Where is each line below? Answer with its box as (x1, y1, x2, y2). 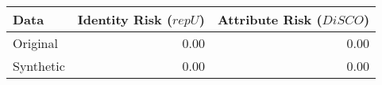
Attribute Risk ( (217, 10, 322, 28)
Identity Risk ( (77, 10, 173, 28)
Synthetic (13, 57, 65, 75)
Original (13, 34, 58, 52)
